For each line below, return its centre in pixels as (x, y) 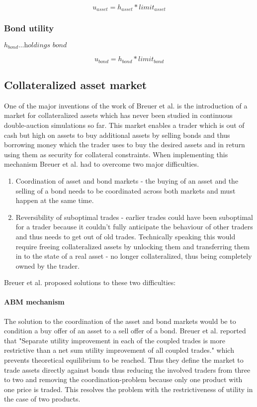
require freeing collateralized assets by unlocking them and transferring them (133, 246)
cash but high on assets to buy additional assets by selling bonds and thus (117, 135)
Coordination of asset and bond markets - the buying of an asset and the (127, 180)
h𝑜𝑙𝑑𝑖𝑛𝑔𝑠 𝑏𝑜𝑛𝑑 (45, 45)
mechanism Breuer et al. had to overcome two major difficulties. (102, 164)
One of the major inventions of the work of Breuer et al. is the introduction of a (126, 105)
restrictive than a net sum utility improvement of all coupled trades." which (119, 350)
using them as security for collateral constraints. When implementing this (116, 154)
